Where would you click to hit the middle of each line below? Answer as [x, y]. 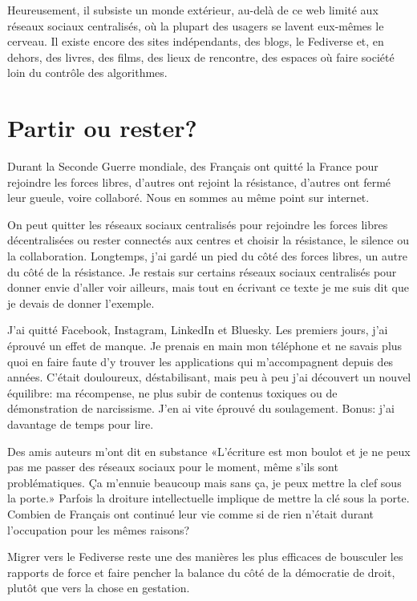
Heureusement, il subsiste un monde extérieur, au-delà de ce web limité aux [193, 10]
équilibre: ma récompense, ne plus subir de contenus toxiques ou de [172, 392]
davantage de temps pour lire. [81, 424]
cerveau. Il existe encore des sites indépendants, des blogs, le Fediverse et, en [196, 41]
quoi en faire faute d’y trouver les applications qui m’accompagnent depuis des [200, 361]
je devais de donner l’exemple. [81, 303]
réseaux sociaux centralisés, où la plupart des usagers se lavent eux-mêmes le [196, 25]
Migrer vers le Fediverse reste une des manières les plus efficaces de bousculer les [205, 557]
